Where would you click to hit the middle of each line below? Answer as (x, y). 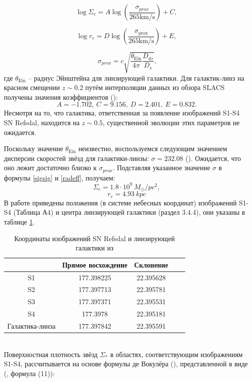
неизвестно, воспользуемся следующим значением (153, 148)
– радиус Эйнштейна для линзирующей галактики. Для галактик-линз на (136, 78)
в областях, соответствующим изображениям (176, 354)
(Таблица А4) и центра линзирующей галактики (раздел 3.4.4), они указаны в (129, 212)
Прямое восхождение (95, 264)
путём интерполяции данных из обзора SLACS (155, 87)
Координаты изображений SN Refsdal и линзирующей (95, 238)
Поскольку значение (34, 148)
